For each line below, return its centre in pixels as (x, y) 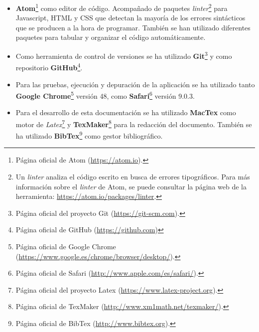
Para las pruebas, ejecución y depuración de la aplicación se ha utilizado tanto (135, 84)
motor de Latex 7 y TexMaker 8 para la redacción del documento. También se (134, 123)
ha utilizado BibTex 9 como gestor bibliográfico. (89, 135)
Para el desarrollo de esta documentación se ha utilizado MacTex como (126, 112)
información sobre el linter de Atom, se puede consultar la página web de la (131, 186)
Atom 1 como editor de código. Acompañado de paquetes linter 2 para (122, 7)
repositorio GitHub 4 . (49, 67)
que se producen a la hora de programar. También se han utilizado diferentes (133, 27)
